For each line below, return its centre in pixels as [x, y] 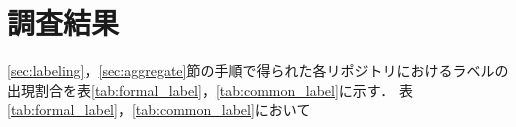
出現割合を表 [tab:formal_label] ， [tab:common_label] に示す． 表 [210, 89]
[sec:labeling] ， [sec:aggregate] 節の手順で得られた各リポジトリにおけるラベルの [258, 70]
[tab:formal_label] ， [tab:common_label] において [159, 109]
